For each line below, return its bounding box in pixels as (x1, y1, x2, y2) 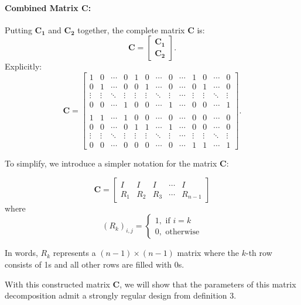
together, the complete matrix (77, 23, 185, 36)
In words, (5, 247, 38, 259)
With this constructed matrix (5, 278, 110, 290)
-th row (246, 247, 272, 259)
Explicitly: (5, 60, 42, 72)
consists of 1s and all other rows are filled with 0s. (5, 258, 184, 271)
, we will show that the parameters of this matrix (119, 278, 296, 290)
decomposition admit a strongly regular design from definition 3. (5, 289, 237, 301)
